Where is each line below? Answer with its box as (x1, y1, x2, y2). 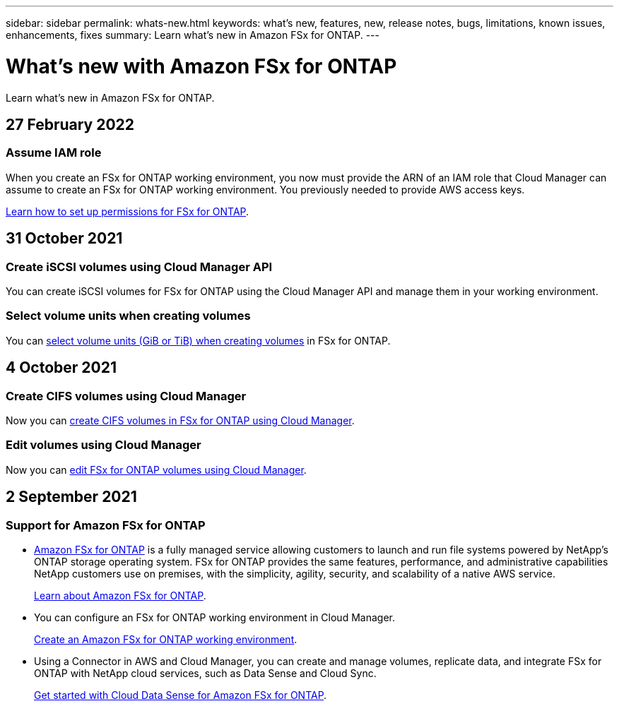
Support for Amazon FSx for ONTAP (6, 517, 206, 532)
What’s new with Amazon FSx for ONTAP (6, 54, 397, 78)
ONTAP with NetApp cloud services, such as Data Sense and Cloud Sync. (34, 666, 377, 679)
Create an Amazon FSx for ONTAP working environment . (34, 633, 297, 645)
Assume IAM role (6, 145, 102, 160)
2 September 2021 (6, 488, 137, 506)
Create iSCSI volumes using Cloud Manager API (6, 259, 273, 274)
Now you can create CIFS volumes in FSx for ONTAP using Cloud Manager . (6, 414, 355, 426)
